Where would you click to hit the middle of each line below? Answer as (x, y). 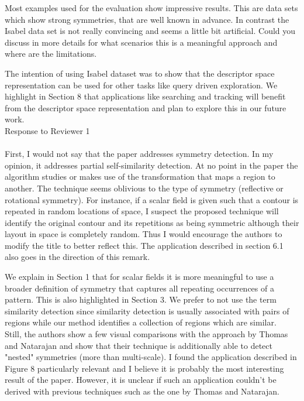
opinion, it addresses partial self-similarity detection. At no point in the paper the (151, 165)
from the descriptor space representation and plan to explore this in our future (146, 107)
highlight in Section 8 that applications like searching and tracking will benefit (145, 96)
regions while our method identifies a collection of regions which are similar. (141, 322)
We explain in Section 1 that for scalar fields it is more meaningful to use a (139, 277)
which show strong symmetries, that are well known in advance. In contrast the (147, 19)
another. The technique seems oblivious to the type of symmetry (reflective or (144, 188)
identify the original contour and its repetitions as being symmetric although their (152, 222)
